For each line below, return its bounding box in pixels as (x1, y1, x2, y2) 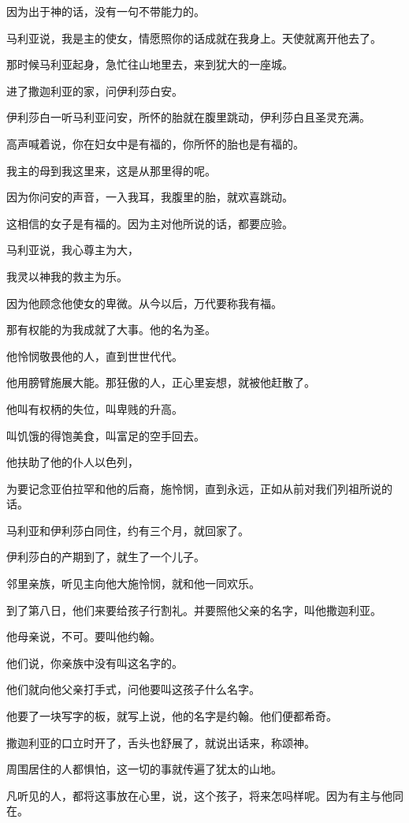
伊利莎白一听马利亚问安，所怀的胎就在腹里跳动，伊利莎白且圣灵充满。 (6, 109, 370, 125)
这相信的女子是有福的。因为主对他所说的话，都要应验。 (6, 215, 293, 231)
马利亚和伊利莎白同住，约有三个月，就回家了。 (6, 522, 249, 538)
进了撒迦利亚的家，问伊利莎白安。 (6, 82, 183, 99)
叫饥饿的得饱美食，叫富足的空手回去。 (6, 427, 205, 443)
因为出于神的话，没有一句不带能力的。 (6, 3, 205, 19)
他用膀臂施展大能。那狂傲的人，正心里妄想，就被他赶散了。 (6, 374, 315, 391)
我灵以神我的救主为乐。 (6, 267, 128, 284)
